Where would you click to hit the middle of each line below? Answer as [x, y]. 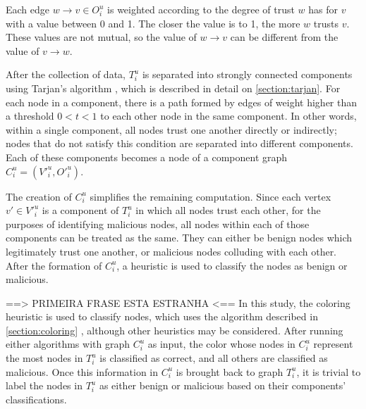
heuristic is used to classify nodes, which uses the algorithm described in [162, 316]
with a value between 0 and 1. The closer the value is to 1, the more [153, 23]
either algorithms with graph [68, 344]
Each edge [28, 9]
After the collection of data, [66, 74]
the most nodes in [44, 358]
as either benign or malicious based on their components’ [222, 385]
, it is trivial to [329, 371]
